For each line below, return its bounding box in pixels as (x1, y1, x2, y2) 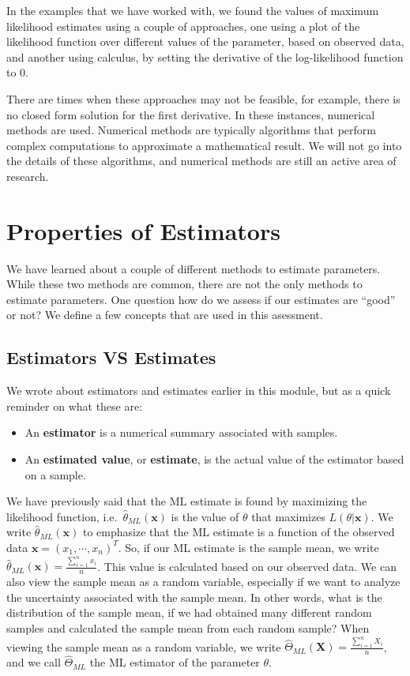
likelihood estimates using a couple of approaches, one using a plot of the (6, 17, 360, 34)
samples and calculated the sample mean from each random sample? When (6, 620, 370, 637)
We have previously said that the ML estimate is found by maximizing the (6, 493, 367, 509)
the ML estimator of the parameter (89, 654, 260, 670)
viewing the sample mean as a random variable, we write (6, 638, 281, 655)
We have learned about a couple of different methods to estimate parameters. (6, 260, 381, 276)
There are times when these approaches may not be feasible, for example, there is (6, 90, 401, 107)
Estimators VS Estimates (6, 345, 216, 370)
